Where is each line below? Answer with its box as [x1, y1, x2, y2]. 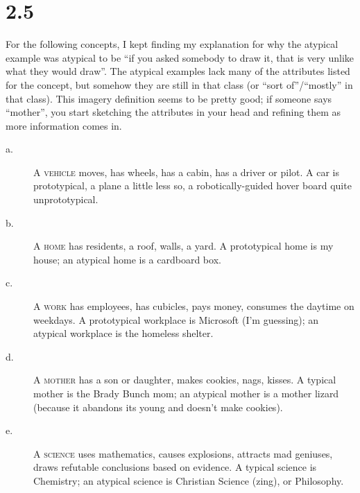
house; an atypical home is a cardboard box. [33, 252, 221, 266]
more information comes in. [6, 118, 122, 132]
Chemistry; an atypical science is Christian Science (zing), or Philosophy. [33, 473, 344, 487]
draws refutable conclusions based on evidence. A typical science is [33, 460, 317, 474]
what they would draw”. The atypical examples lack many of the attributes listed [6, 64, 350, 78]
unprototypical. [33, 192, 98, 207]
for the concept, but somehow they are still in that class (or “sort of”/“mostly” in [6, 77, 353, 92]
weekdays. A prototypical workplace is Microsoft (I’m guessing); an [33, 312, 319, 327]
